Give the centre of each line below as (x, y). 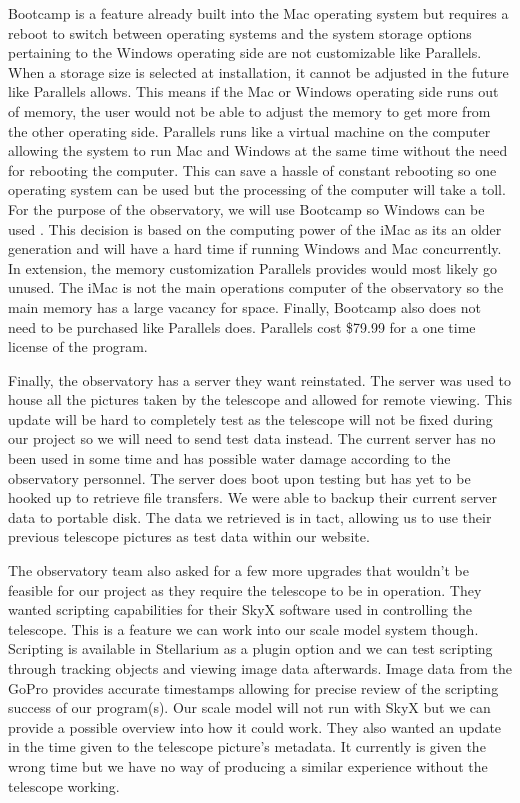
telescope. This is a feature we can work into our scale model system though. (243, 628)
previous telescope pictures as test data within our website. (189, 536)
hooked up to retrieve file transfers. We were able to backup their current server (253, 497)
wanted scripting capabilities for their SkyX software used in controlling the (240, 609)
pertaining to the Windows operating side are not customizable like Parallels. (245, 52)
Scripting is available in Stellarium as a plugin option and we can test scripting (250, 648)
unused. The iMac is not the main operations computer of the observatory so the (256, 287)
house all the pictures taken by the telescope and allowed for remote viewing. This (260, 399)
